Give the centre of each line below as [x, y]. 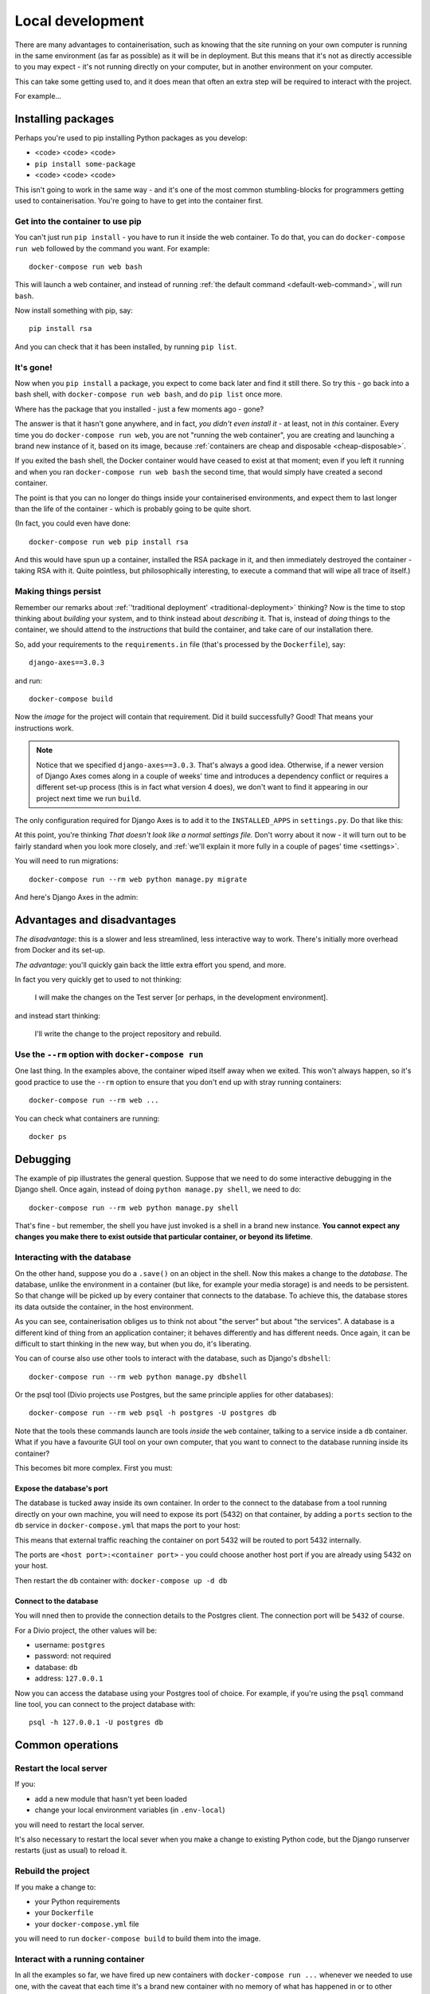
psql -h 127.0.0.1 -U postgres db [96, 1722]
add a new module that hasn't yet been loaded [111, 1799]
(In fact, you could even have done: [73, 523]
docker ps [48, 1136]
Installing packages [64, 118]
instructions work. [44, 728]
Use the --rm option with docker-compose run [109, 1054]
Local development [80, 21]
